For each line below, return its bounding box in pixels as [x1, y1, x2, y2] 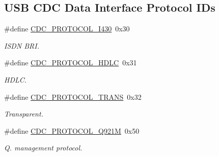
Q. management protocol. [4, 142, 83, 153]
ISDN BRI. [4, 40, 40, 51]
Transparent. [4, 108, 43, 119]
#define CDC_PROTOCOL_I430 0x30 [4, 23, 130, 34]
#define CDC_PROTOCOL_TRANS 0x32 [4, 91, 142, 102]
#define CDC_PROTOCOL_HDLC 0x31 [4, 57, 137, 68]
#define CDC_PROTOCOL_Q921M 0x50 [4, 125, 140, 136]
